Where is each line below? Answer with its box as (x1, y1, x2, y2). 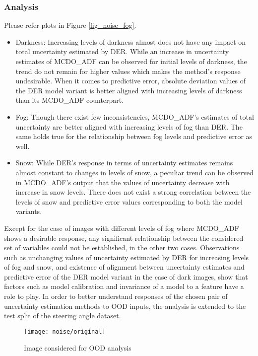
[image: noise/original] (24, 328, 106, 335)
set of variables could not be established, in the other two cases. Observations (4, 242, 240, 253)
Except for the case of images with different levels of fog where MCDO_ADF (4, 222, 239, 233)
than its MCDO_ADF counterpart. (15, 95, 124, 105)
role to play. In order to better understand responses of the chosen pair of (4, 291, 228, 301)
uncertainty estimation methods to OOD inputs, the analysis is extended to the (4, 300, 246, 311)
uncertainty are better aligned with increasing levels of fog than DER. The (15, 121, 243, 132)
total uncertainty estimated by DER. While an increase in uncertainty (15, 46, 229, 57)
